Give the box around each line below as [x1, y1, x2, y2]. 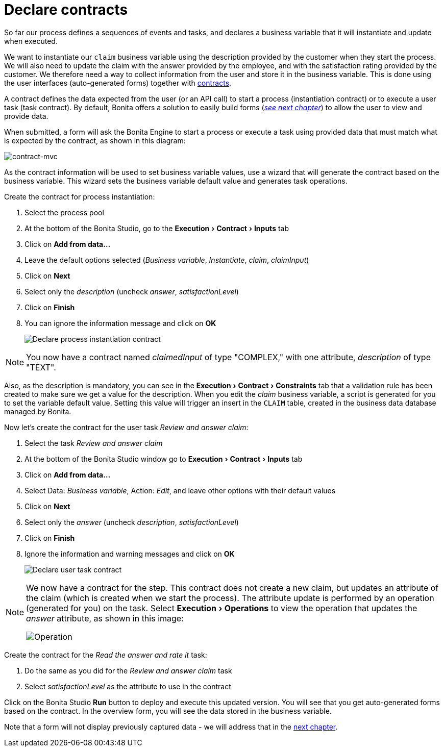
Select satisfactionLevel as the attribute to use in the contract [24, 682, 231, 691]
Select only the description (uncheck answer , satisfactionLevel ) [24, 287, 239, 296]
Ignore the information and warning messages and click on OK [24, 549, 235, 558]
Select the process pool [24, 208, 104, 217]
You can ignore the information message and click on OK [24, 318, 216, 328]
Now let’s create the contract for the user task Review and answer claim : [4, 422, 249, 432]
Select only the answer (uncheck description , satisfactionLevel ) [24, 517, 239, 527]
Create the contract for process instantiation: [4, 192, 155, 201]
